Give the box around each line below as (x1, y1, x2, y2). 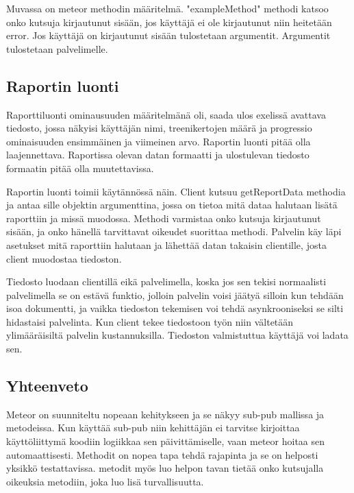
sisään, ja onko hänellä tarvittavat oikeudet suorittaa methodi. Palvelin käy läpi (6, 224, 342, 239)
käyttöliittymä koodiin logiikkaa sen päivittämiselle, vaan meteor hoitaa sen (6, 434, 325, 448)
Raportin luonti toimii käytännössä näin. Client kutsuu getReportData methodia (6, 184, 346, 198)
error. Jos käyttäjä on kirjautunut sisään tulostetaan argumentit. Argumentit (6, 28, 331, 43)
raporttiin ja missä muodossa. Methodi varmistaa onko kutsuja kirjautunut (6, 211, 321, 225)
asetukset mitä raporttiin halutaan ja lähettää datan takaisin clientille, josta (6, 237, 327, 252)
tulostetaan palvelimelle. (6, 41, 108, 56)
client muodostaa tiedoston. (6, 251, 122, 265)
